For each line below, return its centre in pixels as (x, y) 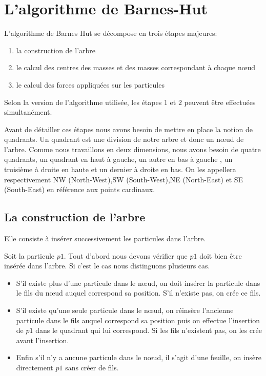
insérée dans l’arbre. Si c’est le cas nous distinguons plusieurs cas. (107, 266)
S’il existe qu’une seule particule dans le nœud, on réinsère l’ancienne (125, 310)
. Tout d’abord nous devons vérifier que (126, 255)
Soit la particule (29, 255)
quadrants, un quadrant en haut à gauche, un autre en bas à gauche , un (118, 159)
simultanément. (28, 112)
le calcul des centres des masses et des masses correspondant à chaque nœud (136, 67)
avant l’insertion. (43, 340)
